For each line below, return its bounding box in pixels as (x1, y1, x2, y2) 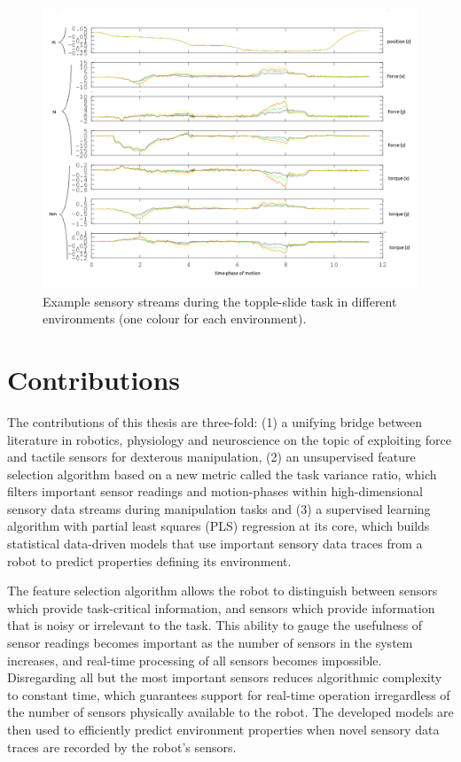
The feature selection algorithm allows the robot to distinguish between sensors (7, 581, 438, 600)
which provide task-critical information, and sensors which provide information (7, 598, 435, 617)
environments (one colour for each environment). (43, 309, 307, 328)
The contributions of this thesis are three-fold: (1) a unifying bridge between (7, 412, 422, 431)
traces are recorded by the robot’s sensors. (7, 737, 237, 756)
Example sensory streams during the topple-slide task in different (43, 292, 397, 310)
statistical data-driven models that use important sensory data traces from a (7, 534, 423, 553)
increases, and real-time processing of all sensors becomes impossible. (7, 650, 382, 669)
